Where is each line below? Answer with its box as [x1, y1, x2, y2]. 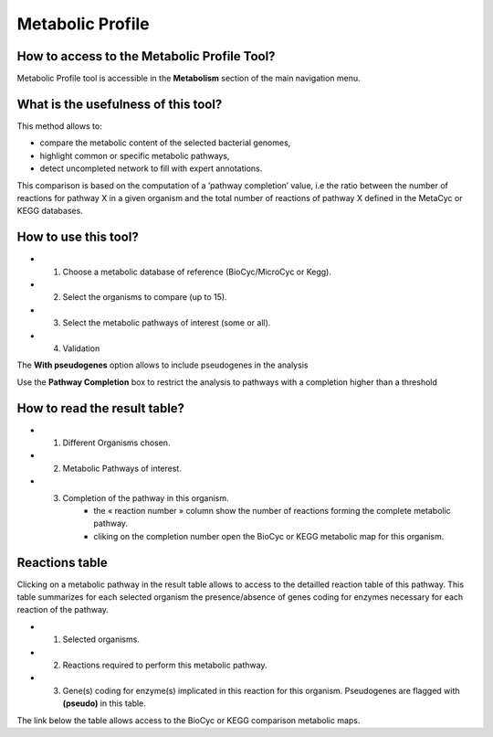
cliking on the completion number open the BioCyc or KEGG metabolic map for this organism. [93, 530, 445, 541]
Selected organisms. [62, 634, 141, 645]
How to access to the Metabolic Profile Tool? [16, 48, 276, 64]
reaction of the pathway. [16, 604, 110, 615]
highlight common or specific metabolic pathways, [39, 150, 230, 161]
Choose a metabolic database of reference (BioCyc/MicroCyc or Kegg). [62, 266, 332, 277]
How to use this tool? [16, 230, 139, 245]
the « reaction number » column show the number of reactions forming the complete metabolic [93, 505, 451, 516]
